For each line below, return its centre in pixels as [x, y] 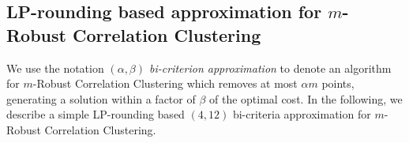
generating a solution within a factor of [101, 98]
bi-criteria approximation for [302, 114]
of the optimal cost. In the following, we [306, 98]
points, [338, 83]
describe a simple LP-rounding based [96, 114]
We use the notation [55, 68]
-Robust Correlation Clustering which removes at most [165, 83]
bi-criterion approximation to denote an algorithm [270, 68]
